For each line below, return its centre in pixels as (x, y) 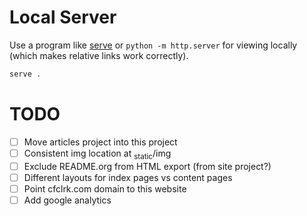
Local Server (63, 17)
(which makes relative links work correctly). (99, 55)
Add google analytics (67, 200)
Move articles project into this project (100, 142)
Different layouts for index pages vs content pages (128, 177)
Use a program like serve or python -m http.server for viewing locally (153, 45)
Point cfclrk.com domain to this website (105, 188)
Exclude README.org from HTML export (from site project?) (147, 166)
